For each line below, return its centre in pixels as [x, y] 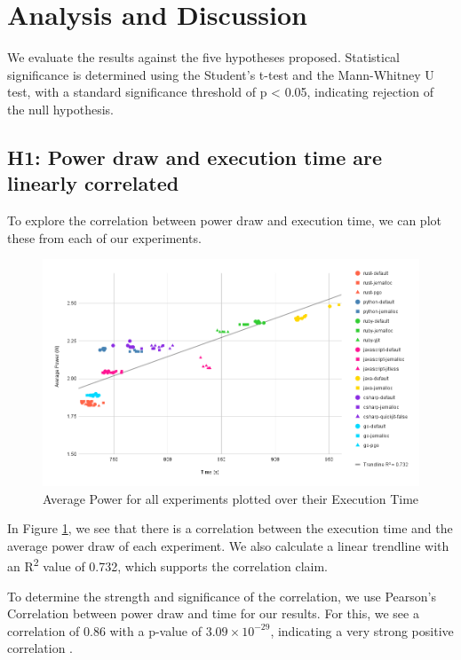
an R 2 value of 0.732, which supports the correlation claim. [167, 565]
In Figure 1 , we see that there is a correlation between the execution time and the [230, 528]
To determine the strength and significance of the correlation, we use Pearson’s [222, 596]
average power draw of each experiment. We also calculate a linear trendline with [228, 545]
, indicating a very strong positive [362, 630]
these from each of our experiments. [104, 237]
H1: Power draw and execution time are [195, 157]
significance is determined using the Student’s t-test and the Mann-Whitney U [221, 74]
